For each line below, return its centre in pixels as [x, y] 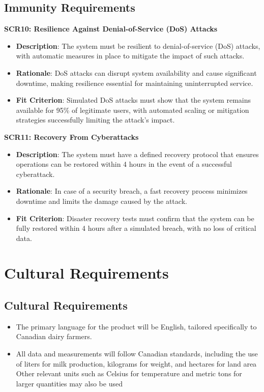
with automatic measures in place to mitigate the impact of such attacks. [130, 56]
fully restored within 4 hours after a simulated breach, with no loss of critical [136, 228]
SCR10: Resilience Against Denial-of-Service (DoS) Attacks [111, 29]
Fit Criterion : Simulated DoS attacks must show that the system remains [133, 100]
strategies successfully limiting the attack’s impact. [95, 120]
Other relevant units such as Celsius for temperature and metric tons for [129, 373]
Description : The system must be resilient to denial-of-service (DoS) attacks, [138, 46]
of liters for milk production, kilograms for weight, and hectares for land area [136, 363]
